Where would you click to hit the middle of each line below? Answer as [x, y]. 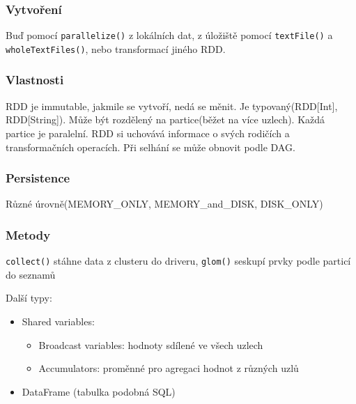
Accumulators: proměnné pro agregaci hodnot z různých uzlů [169, 368]
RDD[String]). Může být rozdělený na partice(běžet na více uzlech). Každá [165, 119]
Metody [28, 234]
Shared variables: [58, 321]
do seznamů [31, 274]
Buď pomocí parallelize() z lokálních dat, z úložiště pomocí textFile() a [169, 35]
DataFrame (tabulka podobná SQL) [99, 391]
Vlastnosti [35, 80]
